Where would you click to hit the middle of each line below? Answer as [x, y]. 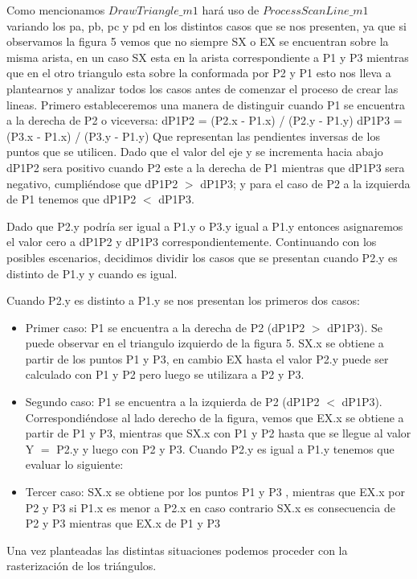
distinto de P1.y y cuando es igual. [92, 273]
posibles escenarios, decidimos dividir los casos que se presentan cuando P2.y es [202, 257]
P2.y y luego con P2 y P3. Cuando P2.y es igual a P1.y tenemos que [225, 448]
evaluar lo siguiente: [74, 464]
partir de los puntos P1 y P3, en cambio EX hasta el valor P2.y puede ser [207, 358]
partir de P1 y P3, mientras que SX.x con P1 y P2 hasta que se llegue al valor [218, 433]
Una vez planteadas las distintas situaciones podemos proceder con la [177, 550]
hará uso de [231, 10]
